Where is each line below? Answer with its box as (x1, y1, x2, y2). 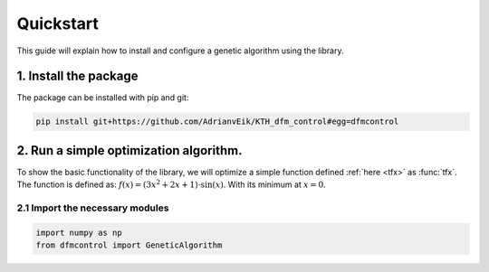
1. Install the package (16, 69, 139, 84)
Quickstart (16, 14, 100, 33)
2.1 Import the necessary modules (16, 202, 169, 214)
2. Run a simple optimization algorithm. (16, 143, 243, 158)
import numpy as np (35, 227, 122, 238)
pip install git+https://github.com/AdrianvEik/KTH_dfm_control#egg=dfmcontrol (35, 117, 399, 127)
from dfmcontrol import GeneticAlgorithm (35, 240, 223, 250)
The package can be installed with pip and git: (16, 92, 189, 103)
